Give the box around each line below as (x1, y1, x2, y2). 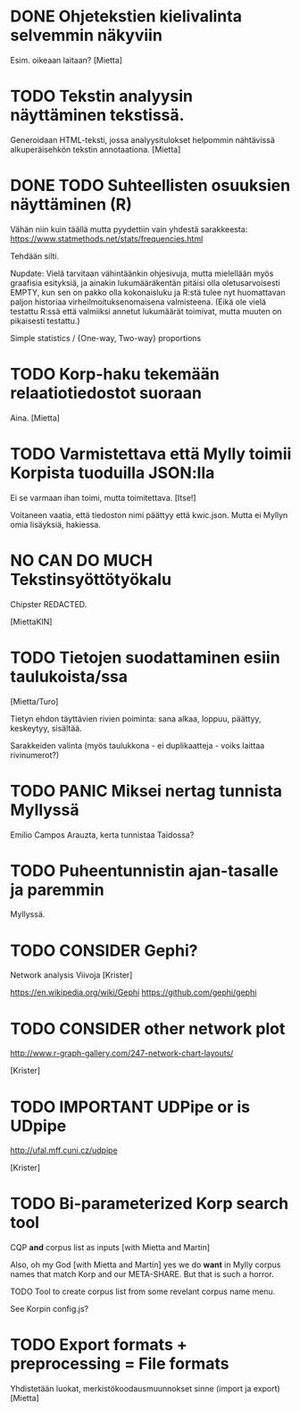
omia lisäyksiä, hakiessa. (10, 519, 101, 530)
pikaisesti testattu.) (10, 315, 80, 326)
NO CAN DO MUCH (10, 550, 154, 571)
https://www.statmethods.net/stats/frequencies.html (10, 233, 204, 244)
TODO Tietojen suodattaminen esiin (10, 647, 280, 667)
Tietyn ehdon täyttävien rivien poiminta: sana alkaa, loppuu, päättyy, (10, 713, 262, 724)
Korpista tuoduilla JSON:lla (10, 463, 215, 483)
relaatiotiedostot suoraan (10, 383, 202, 403)
